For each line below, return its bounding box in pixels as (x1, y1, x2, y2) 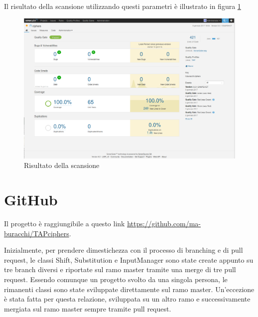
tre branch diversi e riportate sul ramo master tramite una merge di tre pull (4, 264, 236, 275)
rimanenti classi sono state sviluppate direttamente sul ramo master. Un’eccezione (4, 284, 255, 294)
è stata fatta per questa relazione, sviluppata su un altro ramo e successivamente (4, 294, 251, 304)
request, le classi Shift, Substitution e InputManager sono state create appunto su (4, 254, 254, 265)
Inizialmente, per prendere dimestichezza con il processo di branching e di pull (4, 245, 243, 255)
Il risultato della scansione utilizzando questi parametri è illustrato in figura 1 (4, 1, 241, 11)
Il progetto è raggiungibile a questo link (4, 218, 125, 229)
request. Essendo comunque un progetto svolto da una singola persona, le (4, 274, 228, 285)
